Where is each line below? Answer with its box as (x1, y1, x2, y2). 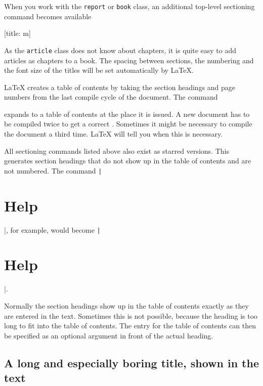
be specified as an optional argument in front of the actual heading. (4, 330, 213, 340)
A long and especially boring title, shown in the (4, 355, 259, 370)
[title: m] (4, 28, 31, 38)
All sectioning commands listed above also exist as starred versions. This (4, 145, 229, 156)
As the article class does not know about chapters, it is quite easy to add (4, 45, 237, 55)
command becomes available (4, 11, 92, 21)
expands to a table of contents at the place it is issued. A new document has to (4, 108, 250, 119)
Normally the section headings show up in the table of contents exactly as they (4, 301, 249, 311)
